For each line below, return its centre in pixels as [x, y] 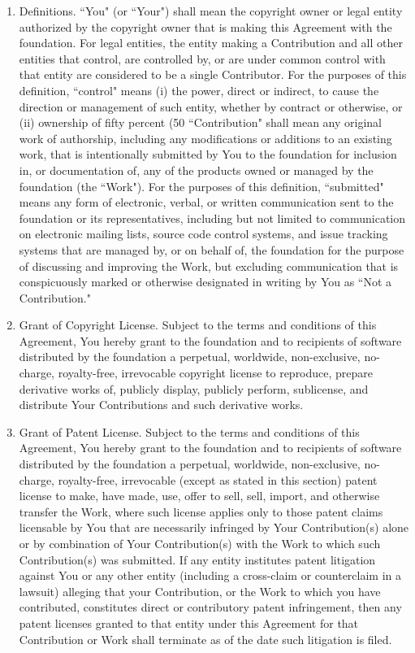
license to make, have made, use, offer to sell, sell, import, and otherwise [199, 496]
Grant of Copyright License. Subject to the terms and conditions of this [198, 325]
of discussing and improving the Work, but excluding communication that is [209, 266]
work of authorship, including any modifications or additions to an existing [205, 138]
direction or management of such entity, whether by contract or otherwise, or [211, 106]
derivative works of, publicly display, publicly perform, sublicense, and [194, 388]
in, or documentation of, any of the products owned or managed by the [196, 170]
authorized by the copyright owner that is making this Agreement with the [205, 26]
